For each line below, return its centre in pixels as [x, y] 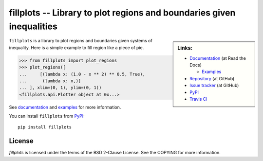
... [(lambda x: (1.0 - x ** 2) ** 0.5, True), [82, 74]
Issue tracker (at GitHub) [214, 86]
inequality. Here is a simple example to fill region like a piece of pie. [76, 47]
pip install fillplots [45, 127]
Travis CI [198, 99]
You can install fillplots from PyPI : [47, 116]
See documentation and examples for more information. [65, 107]
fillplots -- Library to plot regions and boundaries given [122, 13]
